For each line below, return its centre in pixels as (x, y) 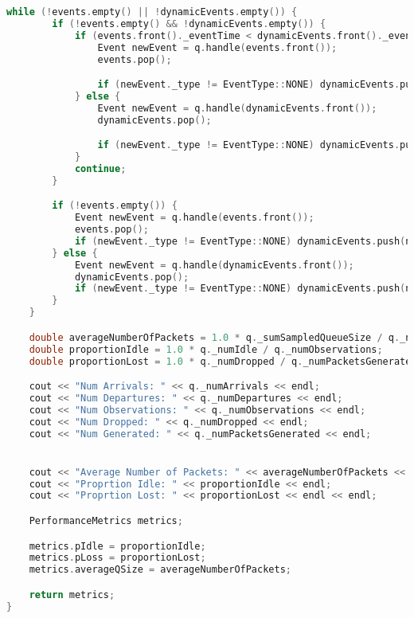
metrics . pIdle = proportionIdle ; (117, 546)
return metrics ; (72, 595)
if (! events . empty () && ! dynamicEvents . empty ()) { (189, 23)
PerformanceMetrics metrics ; (106, 521)
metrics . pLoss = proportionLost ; (117, 558)
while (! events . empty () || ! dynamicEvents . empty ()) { (152, 12)
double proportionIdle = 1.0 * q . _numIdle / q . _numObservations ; (206, 349)
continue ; (100, 168)
